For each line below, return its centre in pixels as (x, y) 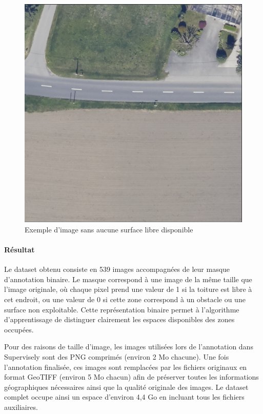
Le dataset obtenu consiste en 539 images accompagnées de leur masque (117, 269)
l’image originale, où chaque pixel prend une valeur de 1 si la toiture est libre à (128, 289)
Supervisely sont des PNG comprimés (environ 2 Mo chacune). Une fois (117, 356)
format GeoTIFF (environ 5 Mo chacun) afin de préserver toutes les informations (131, 377)
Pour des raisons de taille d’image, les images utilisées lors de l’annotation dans (129, 347)
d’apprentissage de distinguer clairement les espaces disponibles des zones (119, 319)
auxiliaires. (21, 407)
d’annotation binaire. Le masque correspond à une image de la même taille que (128, 279)
